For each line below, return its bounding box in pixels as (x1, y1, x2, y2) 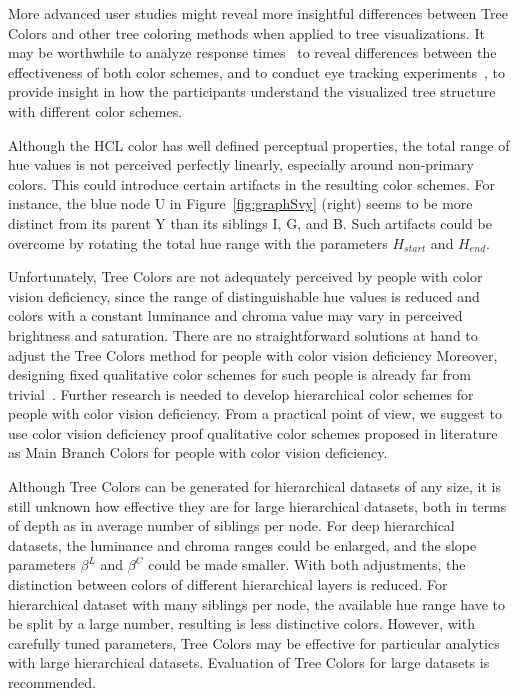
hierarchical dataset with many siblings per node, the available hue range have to (8, 593, 505, 614)
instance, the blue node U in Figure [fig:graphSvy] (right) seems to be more (8, 193, 473, 214)
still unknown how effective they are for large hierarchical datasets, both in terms (8, 495, 507, 516)
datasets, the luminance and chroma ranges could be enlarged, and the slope (8, 534, 477, 555)
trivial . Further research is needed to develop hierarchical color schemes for (8, 383, 474, 404)
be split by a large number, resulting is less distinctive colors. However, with (8, 613, 475, 634)
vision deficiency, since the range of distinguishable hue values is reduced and (8, 285, 480, 306)
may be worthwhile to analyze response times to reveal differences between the (8, 42, 497, 63)
